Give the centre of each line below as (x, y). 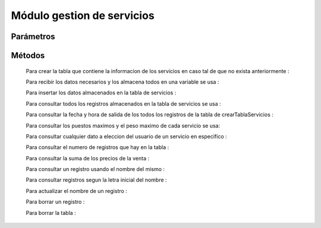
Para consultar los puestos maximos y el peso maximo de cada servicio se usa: (123, 125)
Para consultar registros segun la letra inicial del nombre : (96, 180)
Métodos (28, 56)
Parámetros (33, 37)
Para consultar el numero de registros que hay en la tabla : (97, 147)
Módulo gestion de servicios (83, 15)
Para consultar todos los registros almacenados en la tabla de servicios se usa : (123, 103)
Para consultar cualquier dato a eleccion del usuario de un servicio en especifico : (126, 136)
